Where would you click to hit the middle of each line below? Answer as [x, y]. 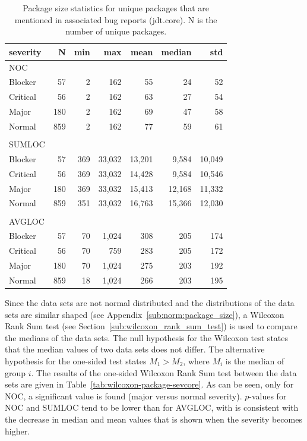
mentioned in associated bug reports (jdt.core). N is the [116, 19]
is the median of [255, 361]
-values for [268, 396]
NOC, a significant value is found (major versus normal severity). [124, 396]
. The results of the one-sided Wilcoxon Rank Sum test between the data [164, 372]
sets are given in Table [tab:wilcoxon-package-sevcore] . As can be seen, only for [149, 384]
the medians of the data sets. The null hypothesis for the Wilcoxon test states [147, 337]
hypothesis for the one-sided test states [76, 361]
